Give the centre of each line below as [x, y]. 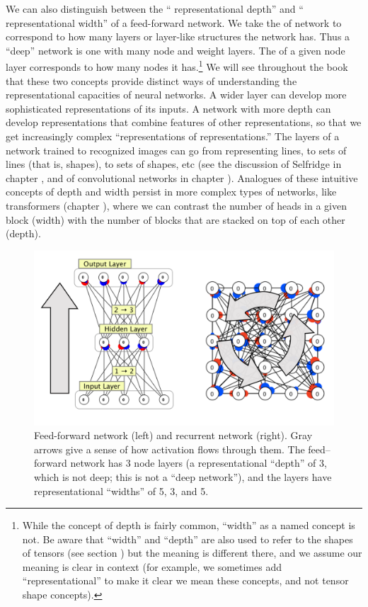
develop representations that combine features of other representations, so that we [184, 122]
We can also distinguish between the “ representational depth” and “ [155, 8]
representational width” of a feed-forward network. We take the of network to [174, 22]
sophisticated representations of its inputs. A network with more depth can [168, 108]
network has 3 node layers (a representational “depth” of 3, [199, 463]
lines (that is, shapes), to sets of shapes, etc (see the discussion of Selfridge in [174, 164]
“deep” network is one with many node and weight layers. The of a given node [176, 50]
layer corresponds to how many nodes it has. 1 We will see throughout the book [177, 66]
